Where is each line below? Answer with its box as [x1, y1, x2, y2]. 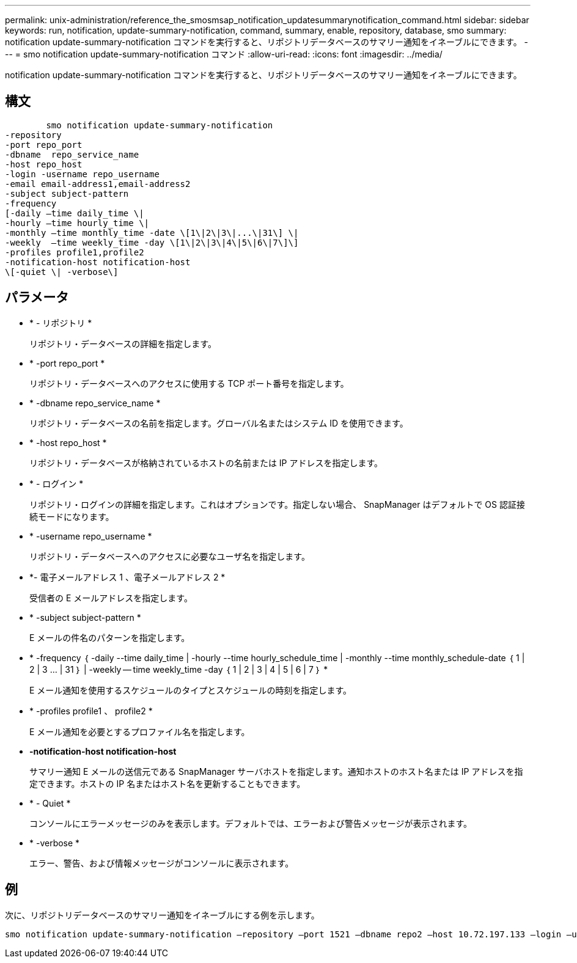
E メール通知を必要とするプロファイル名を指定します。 [29, 726, 250, 737]
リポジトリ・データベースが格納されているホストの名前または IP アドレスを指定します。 [29, 457, 383, 468]
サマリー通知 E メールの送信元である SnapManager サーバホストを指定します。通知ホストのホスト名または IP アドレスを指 [29, 766, 523, 777]
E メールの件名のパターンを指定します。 [29, 632, 190, 643]
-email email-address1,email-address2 [5, 178, 191, 189]
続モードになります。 [29, 511, 114, 522]
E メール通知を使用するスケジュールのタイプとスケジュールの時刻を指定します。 [29, 684, 351, 695]
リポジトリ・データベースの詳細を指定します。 [29, 338, 216, 349]
